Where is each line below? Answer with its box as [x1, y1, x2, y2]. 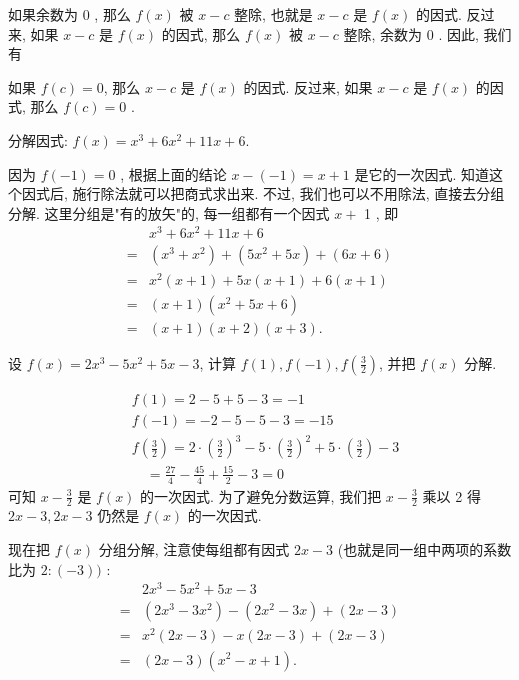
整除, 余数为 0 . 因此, [343, 23, 479, 44]
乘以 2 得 [422, 485, 481, 506]
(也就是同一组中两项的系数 [337, 539, 512, 560]
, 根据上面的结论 [120, 163, 227, 184]
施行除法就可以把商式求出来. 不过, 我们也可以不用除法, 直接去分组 [72, 183, 505, 204]
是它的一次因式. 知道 [354, 163, 489, 184]
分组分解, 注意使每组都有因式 [98, 539, 290, 560]
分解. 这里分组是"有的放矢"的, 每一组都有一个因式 [8, 202, 330, 223]
